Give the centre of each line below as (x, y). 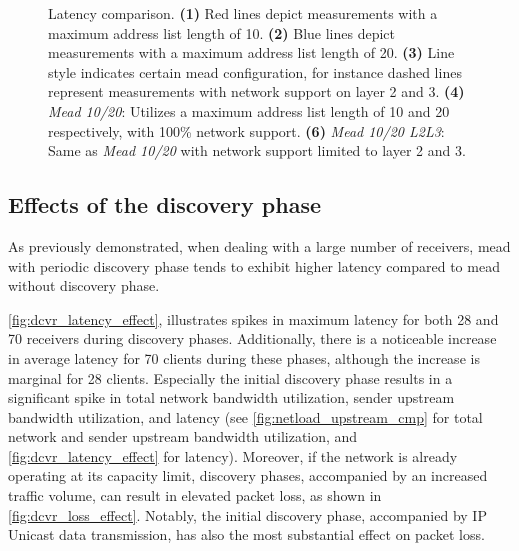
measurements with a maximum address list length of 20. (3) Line (251, 52)
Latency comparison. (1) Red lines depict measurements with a (243, 13)
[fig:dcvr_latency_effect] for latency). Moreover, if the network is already (233, 455)
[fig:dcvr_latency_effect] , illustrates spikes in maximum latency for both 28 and (253, 318)
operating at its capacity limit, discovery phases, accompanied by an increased (248, 475)
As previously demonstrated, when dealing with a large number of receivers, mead (259, 245)
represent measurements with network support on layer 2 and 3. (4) (256, 91)
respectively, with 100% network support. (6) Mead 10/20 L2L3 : (246, 130)
